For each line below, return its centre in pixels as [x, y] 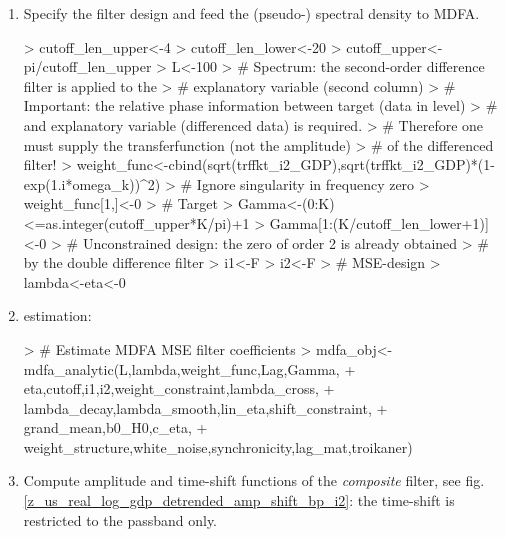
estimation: [57, 315]
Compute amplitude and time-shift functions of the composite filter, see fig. [254, 480]
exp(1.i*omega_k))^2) [92, 183]
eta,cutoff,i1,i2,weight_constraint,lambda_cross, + [179, 388]
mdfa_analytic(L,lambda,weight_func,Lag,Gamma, [181, 368]
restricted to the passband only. [120, 519]
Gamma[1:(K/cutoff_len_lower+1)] [379, 222]
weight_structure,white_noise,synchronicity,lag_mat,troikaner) [218, 446]
